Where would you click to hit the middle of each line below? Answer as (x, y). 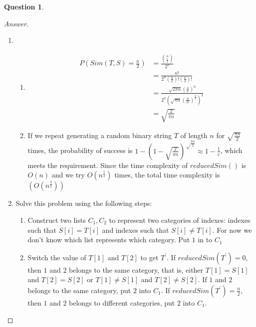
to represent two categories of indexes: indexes (180, 220)
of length (194, 135)
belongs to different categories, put (122, 302)
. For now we (232, 230)
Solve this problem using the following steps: (84, 203)
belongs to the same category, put (79, 290)
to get (149, 257)
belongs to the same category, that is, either (136, 269)
